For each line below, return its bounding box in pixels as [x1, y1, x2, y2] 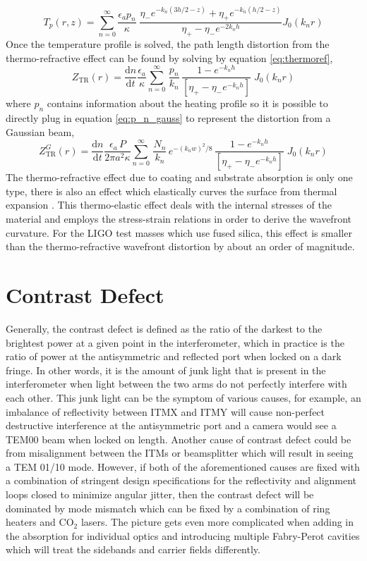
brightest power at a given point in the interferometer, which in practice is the [6, 335, 344, 350]
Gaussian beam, [6, 124, 75, 139]
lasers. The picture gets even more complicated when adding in [80, 514, 354, 529]
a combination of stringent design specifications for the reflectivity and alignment [6, 473, 357, 488]
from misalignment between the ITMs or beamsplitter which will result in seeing [6, 445, 354, 460]
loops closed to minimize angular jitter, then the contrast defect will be [6, 487, 314, 502]
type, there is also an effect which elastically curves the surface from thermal [6, 183, 337, 198]
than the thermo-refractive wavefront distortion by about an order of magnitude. [6, 239, 355, 254]
